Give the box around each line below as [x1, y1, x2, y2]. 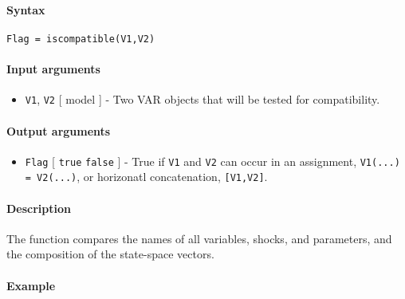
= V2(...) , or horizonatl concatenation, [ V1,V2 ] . [25, 168, 268, 185]
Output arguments [6, 122, 111, 139]
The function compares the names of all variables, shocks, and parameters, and [6, 230, 392, 246]
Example [6, 277, 56, 293]
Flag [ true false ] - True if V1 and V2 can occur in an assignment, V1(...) [25, 152, 400, 169]
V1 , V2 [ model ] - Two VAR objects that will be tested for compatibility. [25, 91, 380, 108]
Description [6, 199, 72, 216]
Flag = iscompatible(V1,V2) [6, 33, 155, 45]
